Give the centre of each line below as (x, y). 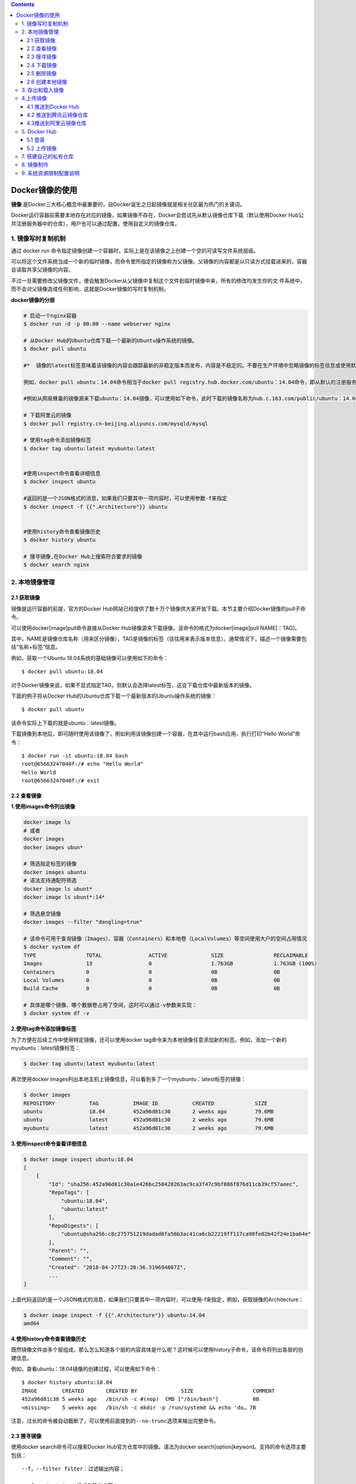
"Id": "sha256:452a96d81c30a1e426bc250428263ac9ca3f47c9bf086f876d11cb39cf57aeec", (174, 1184)
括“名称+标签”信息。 (36, 647)
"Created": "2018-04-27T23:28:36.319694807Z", (117, 1267)
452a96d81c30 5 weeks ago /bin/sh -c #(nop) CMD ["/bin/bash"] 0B (140, 1399)
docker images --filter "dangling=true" (83, 922)
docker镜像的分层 (33, 300)
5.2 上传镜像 (42, 148)
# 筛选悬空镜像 (42, 914)
